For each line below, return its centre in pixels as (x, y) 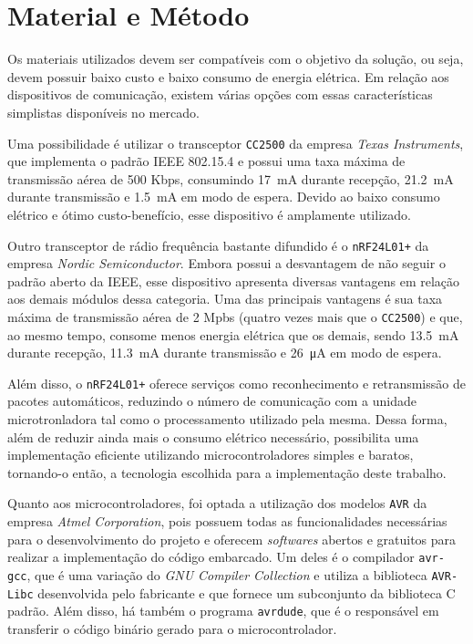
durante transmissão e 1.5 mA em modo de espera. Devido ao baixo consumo (224, 197)
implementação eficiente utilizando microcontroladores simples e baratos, (211, 455)
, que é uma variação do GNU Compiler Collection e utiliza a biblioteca (227, 574)
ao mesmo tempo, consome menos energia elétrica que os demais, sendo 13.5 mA (233, 334)
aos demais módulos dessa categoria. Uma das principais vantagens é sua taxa (225, 299)
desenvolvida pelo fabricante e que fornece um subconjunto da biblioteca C (247, 592)
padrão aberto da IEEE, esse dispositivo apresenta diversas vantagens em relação (234, 280)
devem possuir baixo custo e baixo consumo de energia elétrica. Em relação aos (228, 76)
